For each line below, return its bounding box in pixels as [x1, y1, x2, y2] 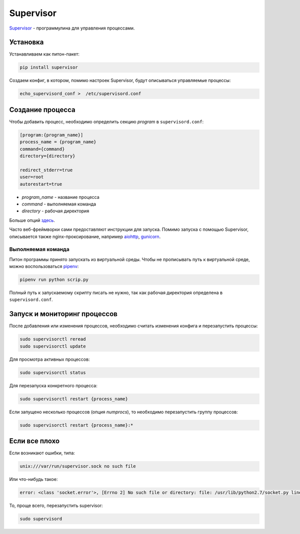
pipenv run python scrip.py [19, 277, 88, 283]
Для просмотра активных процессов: [9, 356, 90, 362]
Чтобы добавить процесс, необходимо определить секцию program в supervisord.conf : [9, 118, 204, 125]
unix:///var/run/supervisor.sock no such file [19, 463, 136, 469]
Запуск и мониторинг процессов [9, 310, 117, 318]
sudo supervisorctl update [19, 343, 86, 349]
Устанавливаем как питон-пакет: [9, 51, 80, 57]
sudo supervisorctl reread [19, 336, 86, 342]
